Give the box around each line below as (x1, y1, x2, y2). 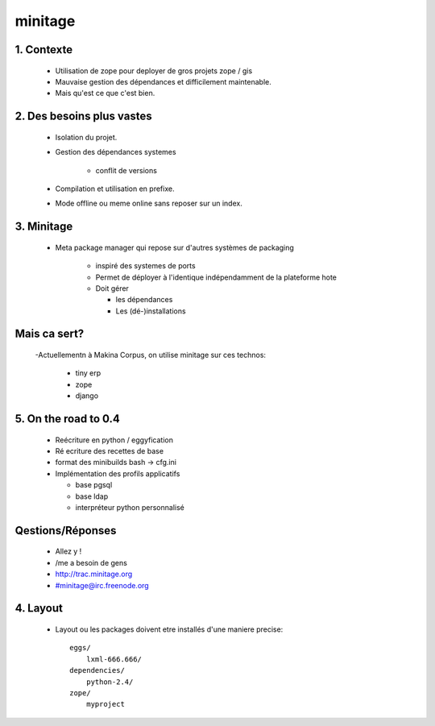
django (75, 391, 99, 400)
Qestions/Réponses (14, 524, 117, 537)
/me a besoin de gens (55, 558, 128, 567)
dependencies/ (69, 666, 125, 675)
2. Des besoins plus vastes (14, 110, 152, 123)
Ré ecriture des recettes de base (55, 446, 164, 456)
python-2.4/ (85, 677, 134, 687)
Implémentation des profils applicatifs (55, 468, 180, 479)
